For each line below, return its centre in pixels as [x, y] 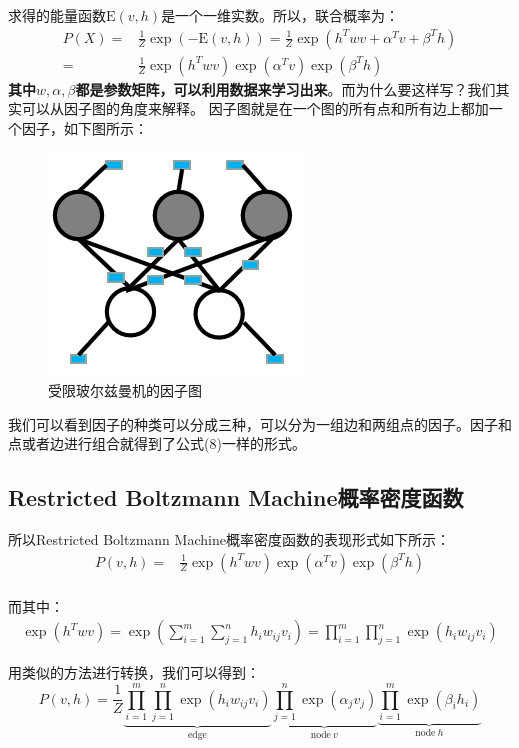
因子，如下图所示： [84, 127]
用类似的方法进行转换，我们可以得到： [134, 672]
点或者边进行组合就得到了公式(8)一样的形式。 [157, 443]
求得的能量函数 [57, 15]
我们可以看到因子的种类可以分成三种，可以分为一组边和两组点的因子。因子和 [260, 423]
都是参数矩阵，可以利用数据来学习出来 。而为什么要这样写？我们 [285, 88]
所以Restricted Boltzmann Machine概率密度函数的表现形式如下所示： [229, 539]
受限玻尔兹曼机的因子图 [125, 390]
